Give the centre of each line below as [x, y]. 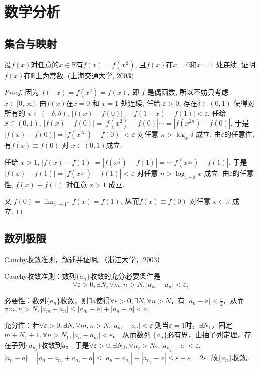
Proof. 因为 [22, 92]
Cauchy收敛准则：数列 [40, 276]
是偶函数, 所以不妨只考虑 [188, 92]
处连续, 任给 [141, 103]
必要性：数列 [25, 300]
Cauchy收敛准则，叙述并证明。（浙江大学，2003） [84, 259]
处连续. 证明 [236, 64]
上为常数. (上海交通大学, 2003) [85, 75]
